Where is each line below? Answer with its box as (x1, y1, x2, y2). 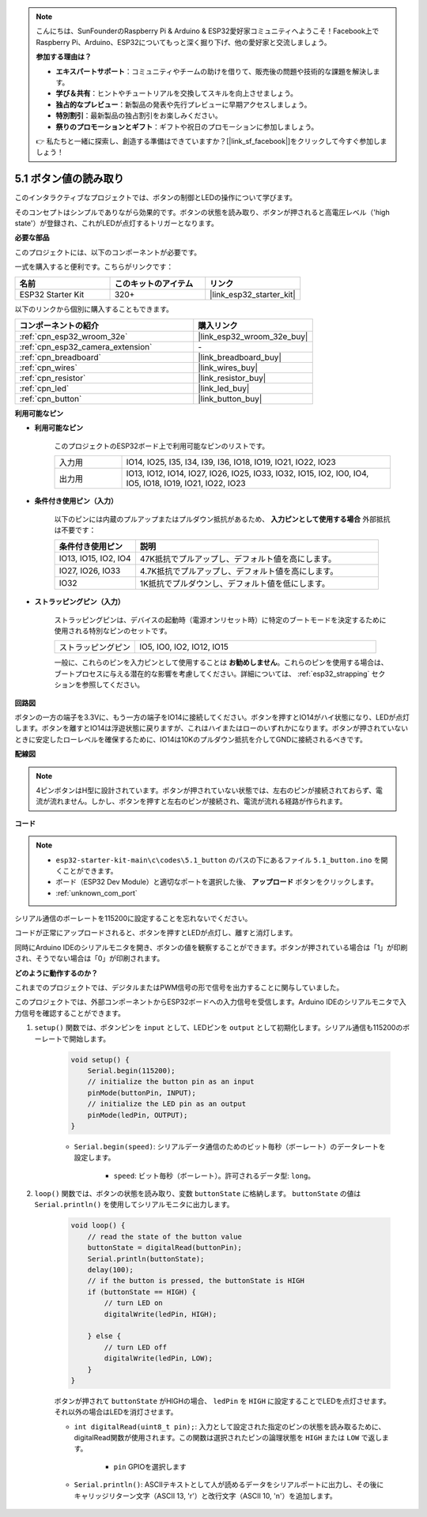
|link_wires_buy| (198, 362, 259, 373)
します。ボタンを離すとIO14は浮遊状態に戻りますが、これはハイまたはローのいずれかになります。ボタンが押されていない (14, 723, 409, 733)
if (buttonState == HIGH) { (87, 1287, 197, 1296)
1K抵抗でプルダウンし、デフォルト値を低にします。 (139, 578, 331, 589)
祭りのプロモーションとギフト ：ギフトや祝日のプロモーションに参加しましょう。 (55, 122, 319, 131)
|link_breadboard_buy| (198, 352, 282, 363)
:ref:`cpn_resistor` (19, 372, 86, 383)
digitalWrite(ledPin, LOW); (104, 1354, 213, 1363)
